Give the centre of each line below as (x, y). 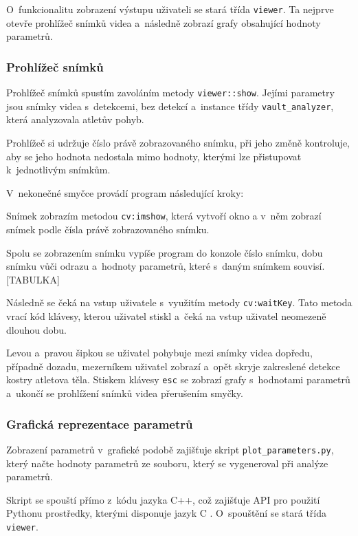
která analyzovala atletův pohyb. (75, 119)
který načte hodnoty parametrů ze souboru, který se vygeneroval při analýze (167, 463)
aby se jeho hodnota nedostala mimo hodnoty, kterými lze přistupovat (154, 156)
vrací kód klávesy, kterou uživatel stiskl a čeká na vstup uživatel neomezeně (166, 316)
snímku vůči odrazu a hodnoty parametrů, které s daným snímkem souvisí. (166, 266)
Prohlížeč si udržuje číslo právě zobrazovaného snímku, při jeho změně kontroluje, (178, 142)
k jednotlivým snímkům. (58, 170)
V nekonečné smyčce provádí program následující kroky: (125, 192)
